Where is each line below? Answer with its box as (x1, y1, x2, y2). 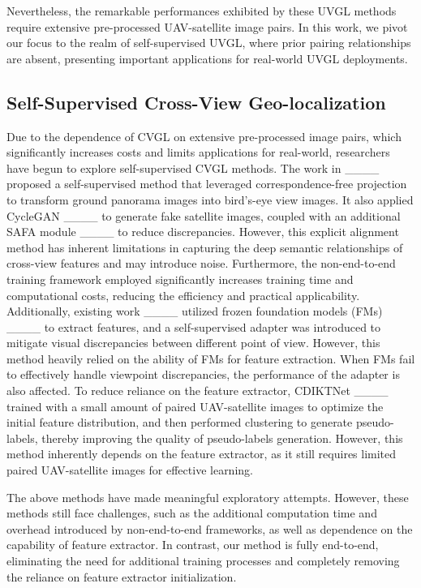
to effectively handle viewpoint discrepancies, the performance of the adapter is (6, 366, 400, 383)
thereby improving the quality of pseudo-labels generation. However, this (41, 429, 403, 446)
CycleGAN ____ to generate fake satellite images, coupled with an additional (6, 207, 401, 224)
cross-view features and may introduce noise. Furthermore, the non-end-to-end (6, 255, 396, 272)
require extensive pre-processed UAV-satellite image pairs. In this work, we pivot (6, 18, 408, 35)
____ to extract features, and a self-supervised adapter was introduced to (6, 318, 381, 335)
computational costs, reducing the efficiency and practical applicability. (6, 286, 360, 303)
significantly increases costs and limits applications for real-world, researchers (6, 144, 390, 161)
